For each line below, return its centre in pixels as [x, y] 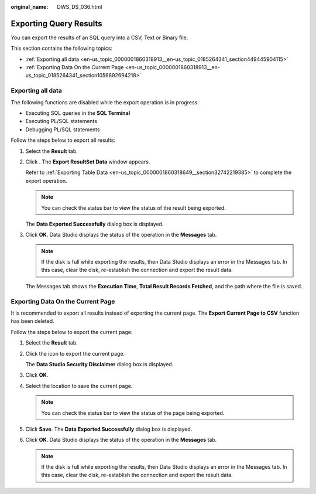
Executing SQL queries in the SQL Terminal [78, 113]
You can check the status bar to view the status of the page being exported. [133, 413]
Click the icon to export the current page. [75, 353]
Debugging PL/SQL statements [63, 130]
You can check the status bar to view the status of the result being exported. [134, 207]
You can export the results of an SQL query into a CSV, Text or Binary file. [99, 38]
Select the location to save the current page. [79, 386]
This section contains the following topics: [62, 48]
